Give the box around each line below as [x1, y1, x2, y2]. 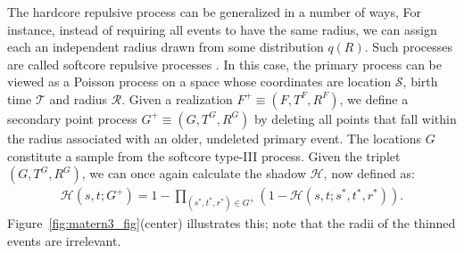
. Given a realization [121, 89, 233, 108]
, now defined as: [323, 164, 415, 183]
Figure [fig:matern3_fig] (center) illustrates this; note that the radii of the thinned [7, 214, 456, 233]
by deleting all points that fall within [253, 109, 457, 127]
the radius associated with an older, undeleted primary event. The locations [7, 128, 422, 147]
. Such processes [364, 37, 452, 56]
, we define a [339, 89, 409, 108]
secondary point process [7, 109, 137, 127]
